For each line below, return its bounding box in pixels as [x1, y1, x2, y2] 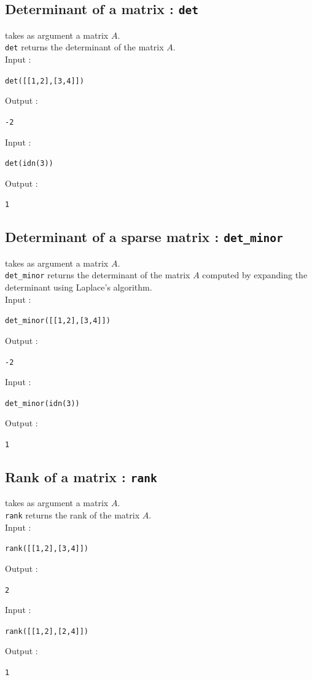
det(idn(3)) [5, 159, 53, 168]
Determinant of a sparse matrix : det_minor [5, 227, 283, 246]
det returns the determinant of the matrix [5, 41, 164, 53]
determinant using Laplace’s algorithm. [5, 281, 152, 294]
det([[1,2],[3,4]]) [5, 76, 84, 85]
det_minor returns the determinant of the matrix [5, 268, 190, 281]
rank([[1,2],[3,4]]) [5, 544, 89, 553]
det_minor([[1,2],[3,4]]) [5, 316, 111, 326]
